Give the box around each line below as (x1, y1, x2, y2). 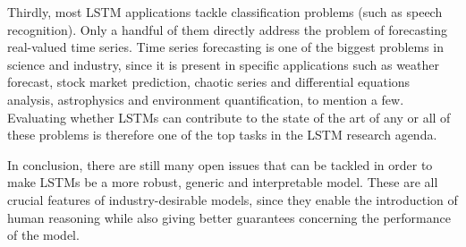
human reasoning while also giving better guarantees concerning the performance (7, 208, 451, 226)
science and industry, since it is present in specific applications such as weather (7, 55, 439, 73)
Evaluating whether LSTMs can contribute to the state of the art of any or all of (7, 107, 451, 126)
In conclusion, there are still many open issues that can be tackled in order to (7, 155, 433, 174)
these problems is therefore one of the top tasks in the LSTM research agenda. (7, 125, 437, 144)
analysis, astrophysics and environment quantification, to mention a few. (7, 89, 404, 108)
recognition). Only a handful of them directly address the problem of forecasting (7, 20, 448, 38)
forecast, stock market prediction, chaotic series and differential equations (7, 72, 411, 91)
